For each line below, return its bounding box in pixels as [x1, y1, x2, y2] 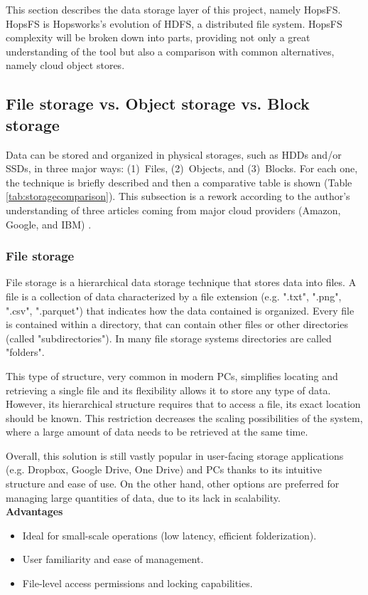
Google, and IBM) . [6, 216, 92, 231]
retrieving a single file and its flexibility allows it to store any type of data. [6, 382, 331, 397]
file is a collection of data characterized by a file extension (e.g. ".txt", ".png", [6, 288, 342, 303]
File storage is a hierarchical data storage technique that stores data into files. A [6, 275, 357, 290]
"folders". [6, 344, 45, 359]
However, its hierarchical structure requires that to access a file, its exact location [6, 396, 361, 411]
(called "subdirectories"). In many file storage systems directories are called [6, 330, 332, 345]
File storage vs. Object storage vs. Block [6, 93, 310, 115]
